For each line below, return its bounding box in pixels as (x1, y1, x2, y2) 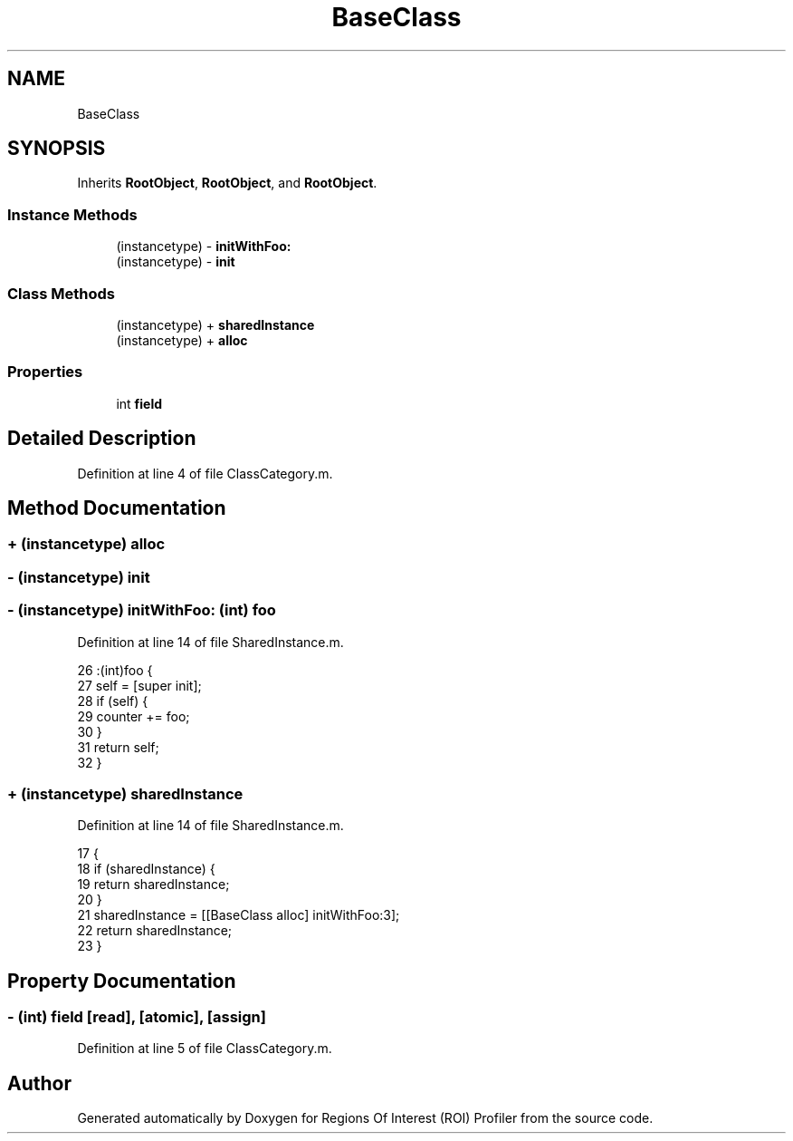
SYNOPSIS (7, 137, 106, 160)
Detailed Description (7, 427, 196, 450)
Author (7, 1071, 72, 1095)
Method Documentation (7, 496, 226, 519)
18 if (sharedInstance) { (77, 861, 215, 877)
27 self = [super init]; (77, 677, 202, 693)
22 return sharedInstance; (77, 923, 233, 939)
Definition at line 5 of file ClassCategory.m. (77, 1040, 332, 1057)
